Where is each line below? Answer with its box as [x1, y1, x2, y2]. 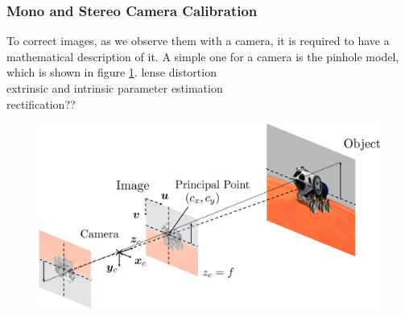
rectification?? [6, 95, 76, 112]
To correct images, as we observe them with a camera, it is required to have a [6, 32, 390, 49]
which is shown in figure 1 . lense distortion [6, 64, 217, 81]
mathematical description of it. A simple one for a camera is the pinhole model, [6, 48, 399, 64]
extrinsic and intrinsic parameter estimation [6, 80, 223, 96]
